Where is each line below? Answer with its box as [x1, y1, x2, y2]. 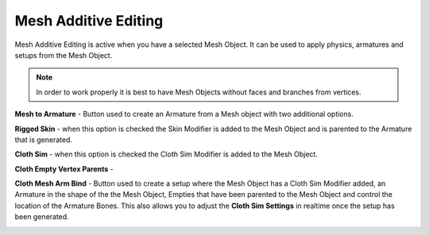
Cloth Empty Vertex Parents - [14, 164, 114, 174]
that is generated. [14, 135, 73, 144]
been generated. [14, 212, 69, 222]
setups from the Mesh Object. [14, 50, 113, 60]
